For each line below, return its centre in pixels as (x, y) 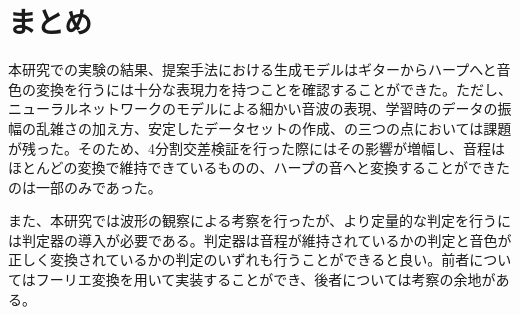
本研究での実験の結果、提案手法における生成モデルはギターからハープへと (252, 69)
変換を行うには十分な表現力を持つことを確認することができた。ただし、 (273, 88)
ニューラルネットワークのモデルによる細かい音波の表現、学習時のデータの (253, 108)
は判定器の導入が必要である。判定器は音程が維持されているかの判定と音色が (260, 239)
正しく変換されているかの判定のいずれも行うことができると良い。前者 (239, 259)
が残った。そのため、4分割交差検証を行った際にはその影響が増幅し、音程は (256, 147)
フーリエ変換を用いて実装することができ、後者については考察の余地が (265, 279)
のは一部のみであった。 (85, 186)
